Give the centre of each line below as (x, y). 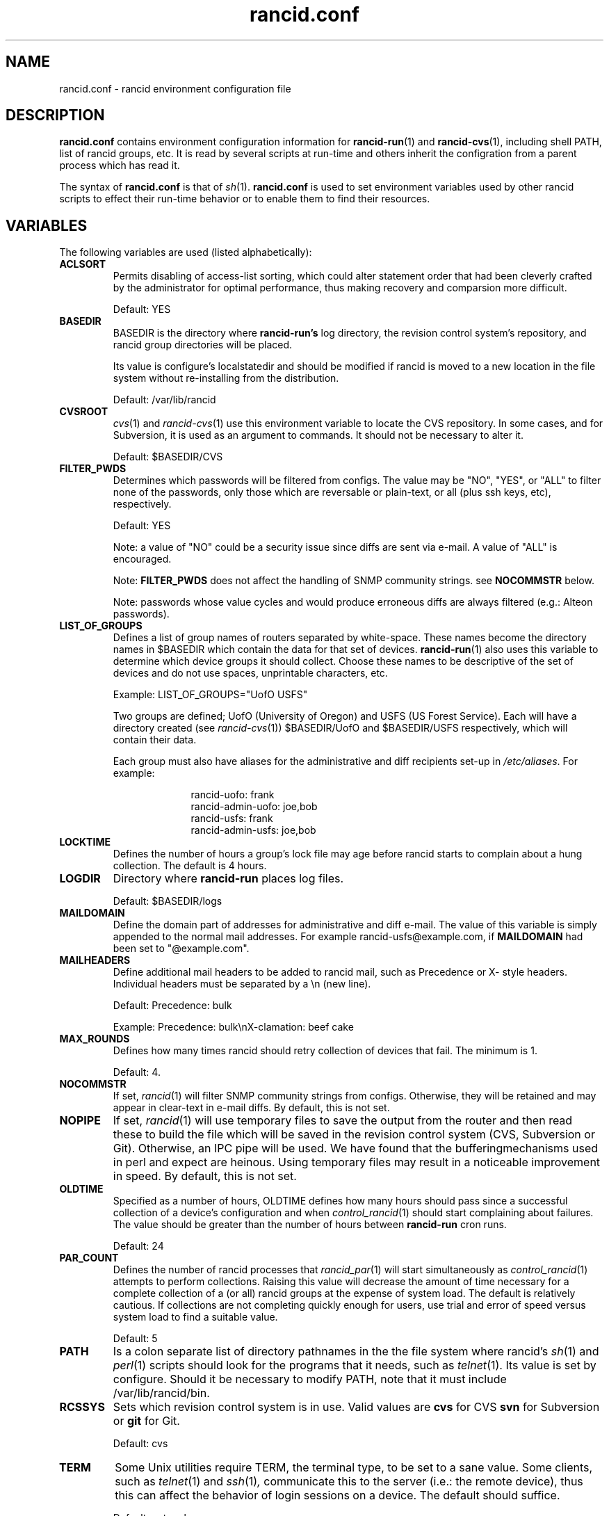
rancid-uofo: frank (233, 795)
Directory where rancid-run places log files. (228, 879)
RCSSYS (82, 1407)
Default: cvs (140, 1444)
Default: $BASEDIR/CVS (168, 457)
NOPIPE (80, 1121)
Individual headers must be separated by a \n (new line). (242, 984)
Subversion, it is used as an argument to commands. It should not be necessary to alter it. (318, 435)
